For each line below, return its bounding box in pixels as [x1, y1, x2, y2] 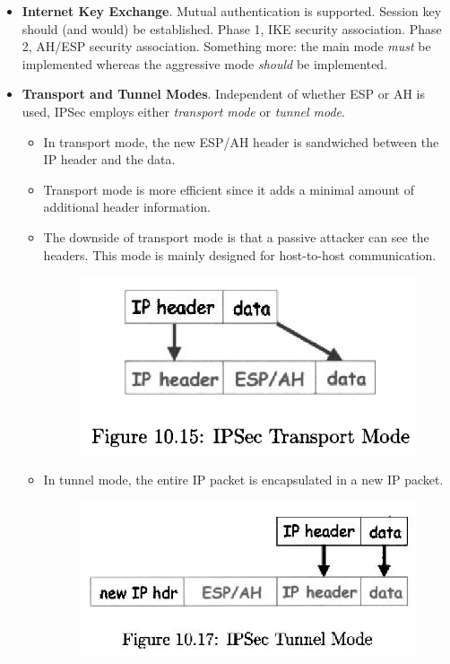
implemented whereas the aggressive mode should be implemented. [22, 54, 388, 73]
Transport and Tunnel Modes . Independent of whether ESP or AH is [22, 84, 426, 103]
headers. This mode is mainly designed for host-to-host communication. [43, 245, 437, 264]
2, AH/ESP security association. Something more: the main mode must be [22, 37, 431, 56]
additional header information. [43, 197, 212, 216]
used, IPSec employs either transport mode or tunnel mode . [22, 101, 345, 120]
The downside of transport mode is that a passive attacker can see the [43, 227, 429, 246]
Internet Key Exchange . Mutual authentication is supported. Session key [22, 2, 442, 20]
